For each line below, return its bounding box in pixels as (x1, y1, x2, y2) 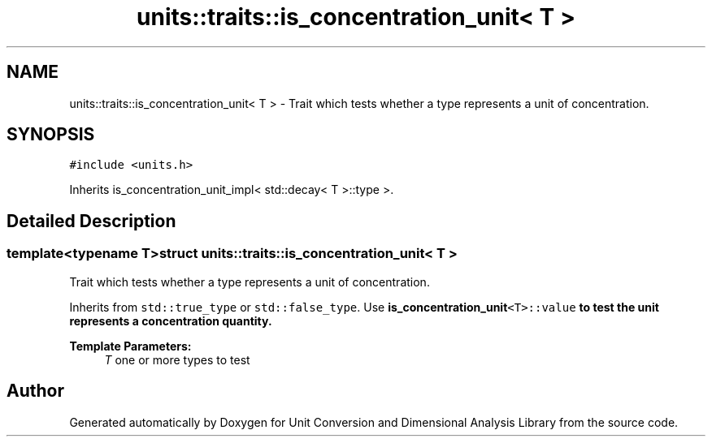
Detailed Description (7, 210, 176, 231)
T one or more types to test (104, 352, 250, 367)
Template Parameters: (69, 338, 192, 353)
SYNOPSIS (7, 124, 95, 145)
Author (7, 381, 64, 402)
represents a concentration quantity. (69, 313, 272, 328)
